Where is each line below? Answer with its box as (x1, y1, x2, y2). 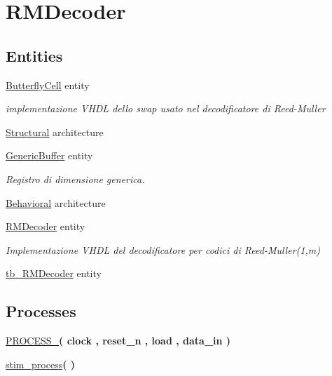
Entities (6, 44, 63, 66)
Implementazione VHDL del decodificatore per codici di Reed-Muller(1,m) (6, 242, 320, 257)
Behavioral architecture (6, 195, 106, 210)
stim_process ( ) (6, 356, 76, 371)
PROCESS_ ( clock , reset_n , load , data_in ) (6, 333, 231, 348)
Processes (6, 300, 76, 322)
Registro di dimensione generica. (6, 171, 145, 186)
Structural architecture (6, 124, 104, 139)
